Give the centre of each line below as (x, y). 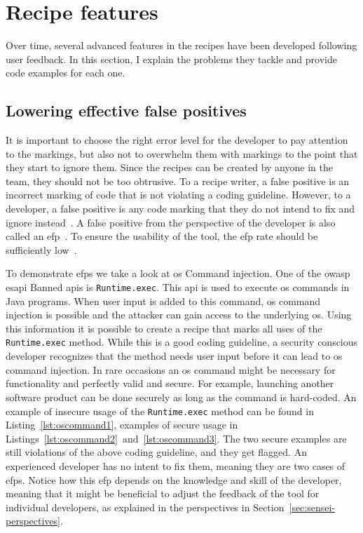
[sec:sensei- (312, 507)
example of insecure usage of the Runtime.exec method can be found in (160, 411)
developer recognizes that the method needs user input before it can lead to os (174, 356)
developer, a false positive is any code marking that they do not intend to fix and (180, 209)
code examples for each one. (66, 73)
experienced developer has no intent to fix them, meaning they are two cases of (176, 465)
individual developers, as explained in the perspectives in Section (145, 507)
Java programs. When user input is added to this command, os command (163, 301)
